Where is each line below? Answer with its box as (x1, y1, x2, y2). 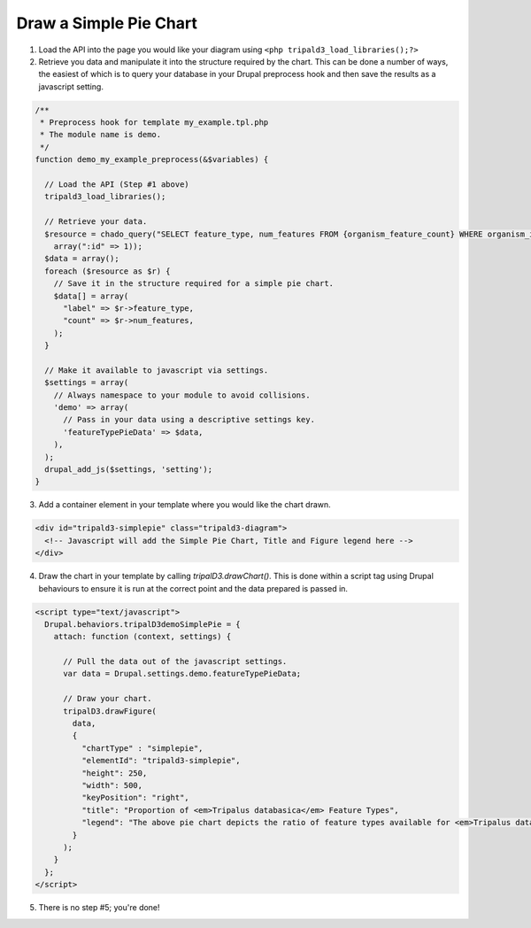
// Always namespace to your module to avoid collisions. (53, 390, 311, 400)
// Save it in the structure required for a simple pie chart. (53, 279, 335, 289)
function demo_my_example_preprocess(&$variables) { (35, 155, 269, 165)
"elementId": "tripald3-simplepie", (81, 755, 241, 766)
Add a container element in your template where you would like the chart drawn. (38, 499, 331, 510)
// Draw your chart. (63, 693, 152, 704)
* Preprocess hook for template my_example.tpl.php (40, 118, 269, 128)
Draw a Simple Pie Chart (16, 13, 198, 33)
